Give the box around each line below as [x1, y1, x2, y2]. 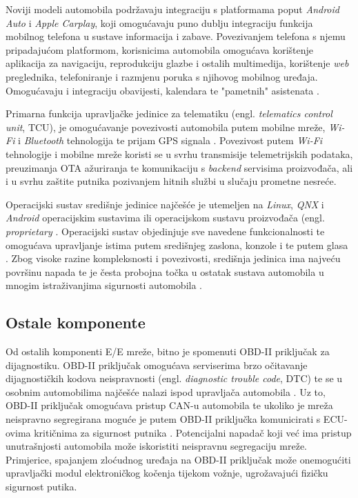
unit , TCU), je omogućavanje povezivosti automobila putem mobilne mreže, [6, 119, 326, 134]
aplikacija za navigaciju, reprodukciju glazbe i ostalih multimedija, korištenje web [6, 56, 349, 70]
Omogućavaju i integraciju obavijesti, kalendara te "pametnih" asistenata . [6, 83, 319, 97]
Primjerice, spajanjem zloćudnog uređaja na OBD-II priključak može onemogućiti [6, 452, 351, 466]
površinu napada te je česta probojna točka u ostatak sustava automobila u [6, 264, 324, 279]
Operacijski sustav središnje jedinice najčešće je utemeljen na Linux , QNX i [6, 197, 324, 211]
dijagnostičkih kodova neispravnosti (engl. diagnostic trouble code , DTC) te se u [6, 371, 343, 386]
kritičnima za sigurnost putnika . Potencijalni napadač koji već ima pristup [34, 425, 352, 439]
